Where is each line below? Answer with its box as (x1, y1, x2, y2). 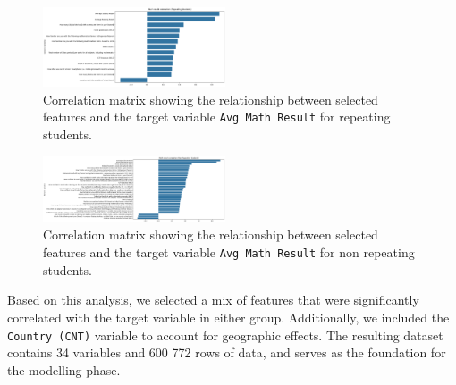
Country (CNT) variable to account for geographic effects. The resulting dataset (7, 325, 443, 344)
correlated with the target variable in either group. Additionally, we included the (7, 307, 450, 326)
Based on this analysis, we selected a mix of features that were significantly (7, 290, 419, 309)
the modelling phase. (7, 360, 121, 379)
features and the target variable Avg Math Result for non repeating (43, 243, 415, 262)
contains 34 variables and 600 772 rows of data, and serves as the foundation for (7, 343, 446, 362)
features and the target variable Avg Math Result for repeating (43, 107, 391, 126)
